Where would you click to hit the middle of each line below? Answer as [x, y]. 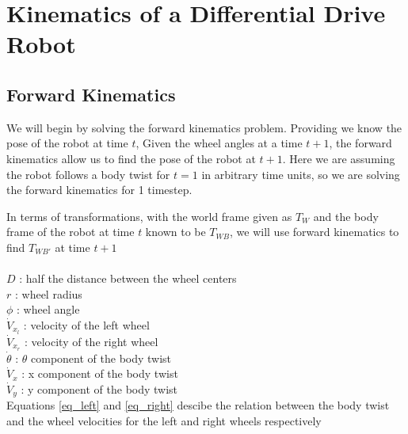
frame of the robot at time [71, 232]
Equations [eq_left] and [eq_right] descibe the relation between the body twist [198, 405]
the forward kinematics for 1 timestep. [99, 190]
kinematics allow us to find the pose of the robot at [131, 158]
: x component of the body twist [100, 373]
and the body [346, 216]
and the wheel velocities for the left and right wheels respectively [164, 420]
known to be [175, 232]
